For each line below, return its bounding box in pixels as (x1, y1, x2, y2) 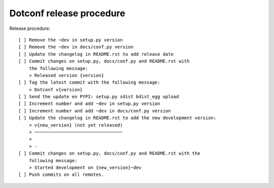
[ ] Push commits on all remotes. (18, 172, 104, 177)
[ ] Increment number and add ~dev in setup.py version (18, 101, 160, 106)
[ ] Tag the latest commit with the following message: (18, 80, 160, 86)
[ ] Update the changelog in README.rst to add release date (18, 51, 174, 57)
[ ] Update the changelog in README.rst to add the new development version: (18, 115, 217, 121)
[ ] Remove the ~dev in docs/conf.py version (18, 44, 134, 50)
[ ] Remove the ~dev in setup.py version (18, 37, 123, 43)
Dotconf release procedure (9, 8, 125, 19)
